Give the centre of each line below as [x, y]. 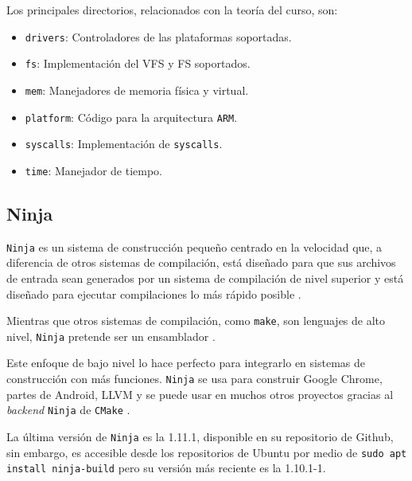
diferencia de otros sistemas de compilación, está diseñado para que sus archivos [201, 262]
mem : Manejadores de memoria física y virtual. [137, 90]
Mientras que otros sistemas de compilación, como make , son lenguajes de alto [196, 321]
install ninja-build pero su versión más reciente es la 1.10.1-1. [166, 468]
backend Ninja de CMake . [68, 410]
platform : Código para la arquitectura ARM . [131, 117]
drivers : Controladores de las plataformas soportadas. [158, 36]
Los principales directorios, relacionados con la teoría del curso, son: [172, 10]
